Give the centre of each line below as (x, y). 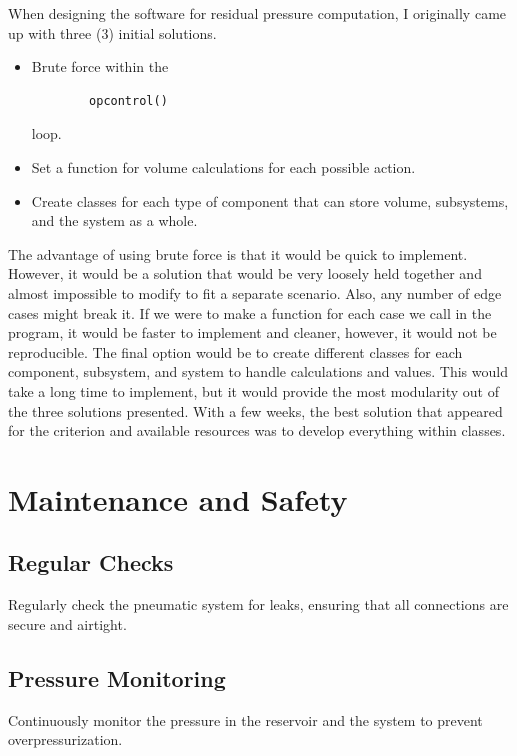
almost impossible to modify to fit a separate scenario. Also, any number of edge (255, 292)
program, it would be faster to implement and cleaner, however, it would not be (252, 332)
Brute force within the (100, 66)
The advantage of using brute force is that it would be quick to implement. (238, 253)
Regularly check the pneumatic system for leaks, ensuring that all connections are (258, 604)
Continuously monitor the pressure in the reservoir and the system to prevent (245, 719)
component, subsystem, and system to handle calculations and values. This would (258, 371)
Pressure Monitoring (117, 677)
